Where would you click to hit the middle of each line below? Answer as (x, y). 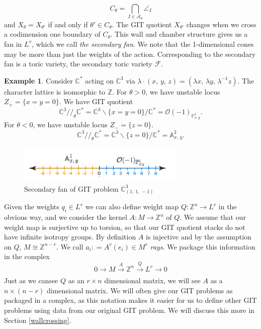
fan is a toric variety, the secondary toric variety (78, 64)
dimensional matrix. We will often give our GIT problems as (140, 290)
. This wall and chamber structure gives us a (179, 34)
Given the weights (32, 207)
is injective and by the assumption (199, 237)
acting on (100, 80)
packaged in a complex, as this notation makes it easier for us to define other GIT (130, 300)
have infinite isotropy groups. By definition (70, 237)
